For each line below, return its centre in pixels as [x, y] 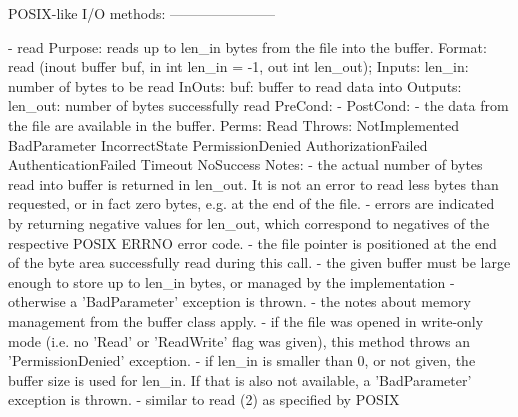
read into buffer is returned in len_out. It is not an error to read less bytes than [253, 183]
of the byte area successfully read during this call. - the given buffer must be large [259, 262]
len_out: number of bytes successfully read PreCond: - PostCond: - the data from [258, 105]
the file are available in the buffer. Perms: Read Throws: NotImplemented [233, 124]
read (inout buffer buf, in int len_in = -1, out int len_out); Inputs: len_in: [238, 66]
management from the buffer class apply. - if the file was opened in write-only [246, 320]
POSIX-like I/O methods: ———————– [142, 13]
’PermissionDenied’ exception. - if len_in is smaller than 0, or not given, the [242, 360]
